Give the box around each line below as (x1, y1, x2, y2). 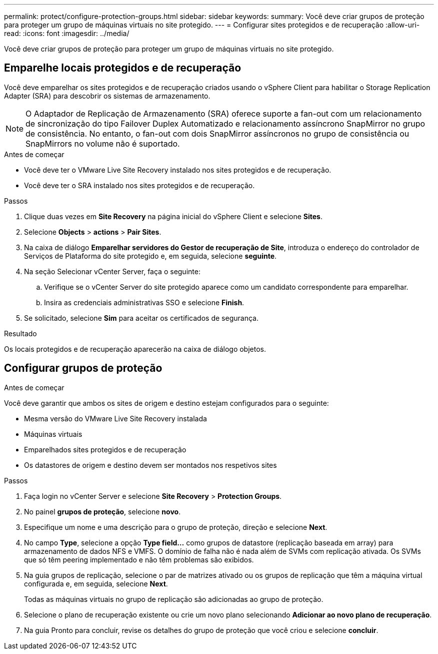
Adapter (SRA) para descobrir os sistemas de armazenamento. (4, 91, 210, 100)
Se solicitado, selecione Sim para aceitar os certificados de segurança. (24, 313, 258, 322)
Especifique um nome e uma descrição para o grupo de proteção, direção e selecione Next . (24, 522, 327, 531)
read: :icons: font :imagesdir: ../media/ (4, 29, 129, 38)
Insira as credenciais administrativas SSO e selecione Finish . (44, 298, 244, 307)
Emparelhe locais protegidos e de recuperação (4, 62, 241, 75)
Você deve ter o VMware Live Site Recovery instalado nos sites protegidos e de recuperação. (24, 165, 331, 174)
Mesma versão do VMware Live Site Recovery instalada (24, 414, 207, 423)
